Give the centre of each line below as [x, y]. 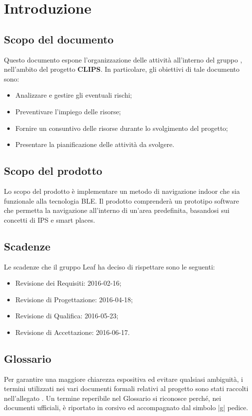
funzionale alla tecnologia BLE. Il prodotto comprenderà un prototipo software [122, 200]
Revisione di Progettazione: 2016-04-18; [74, 299]
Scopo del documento [59, 39]
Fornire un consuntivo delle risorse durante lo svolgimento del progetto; [122, 128]
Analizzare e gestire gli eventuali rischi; [74, 95]
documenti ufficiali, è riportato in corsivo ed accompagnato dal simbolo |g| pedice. [126, 407]
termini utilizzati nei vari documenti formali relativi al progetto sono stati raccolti [126, 388]
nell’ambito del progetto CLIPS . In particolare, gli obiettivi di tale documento [122, 69]
